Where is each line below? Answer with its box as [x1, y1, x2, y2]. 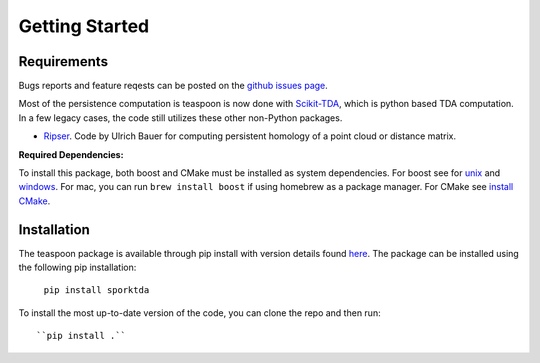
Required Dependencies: [18, 148, 124, 160]
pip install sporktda [43, 285, 150, 296]
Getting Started [18, 15, 150, 37]
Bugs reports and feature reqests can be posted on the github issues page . [18, 80, 329, 92]
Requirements [18, 53, 109, 70]
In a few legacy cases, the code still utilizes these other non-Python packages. [18, 111, 343, 124]
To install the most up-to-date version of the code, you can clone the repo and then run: [18, 306, 381, 319]
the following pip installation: [18, 261, 137, 274]
